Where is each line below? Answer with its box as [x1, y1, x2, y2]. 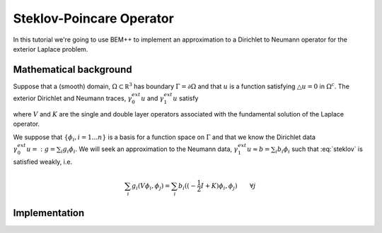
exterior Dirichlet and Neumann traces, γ [13, 94, 132, 102]
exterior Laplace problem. [13, 44, 88, 53]
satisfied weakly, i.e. [13, 157, 73, 166]
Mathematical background [13, 64, 132, 76]
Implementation [13, 207, 85, 219]
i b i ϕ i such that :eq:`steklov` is [275, 145, 364, 155]
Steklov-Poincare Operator [13, 11, 175, 26]
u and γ [140, 94, 164, 102]
